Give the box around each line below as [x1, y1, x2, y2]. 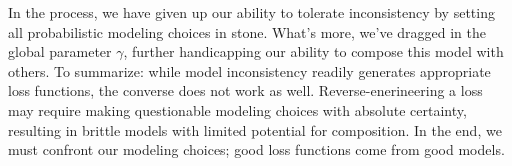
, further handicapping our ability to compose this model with [123, 41, 504, 62]
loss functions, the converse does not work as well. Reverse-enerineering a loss [8, 80, 483, 101]
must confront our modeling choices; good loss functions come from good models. [8, 139, 505, 160]
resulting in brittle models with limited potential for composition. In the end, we [8, 119, 502, 140]
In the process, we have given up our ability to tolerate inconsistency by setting [8, 2, 495, 22]
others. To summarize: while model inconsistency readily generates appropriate [8, 60, 491, 81]
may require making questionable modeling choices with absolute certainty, [8, 99, 467, 120]
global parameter [8, 41, 112, 62]
